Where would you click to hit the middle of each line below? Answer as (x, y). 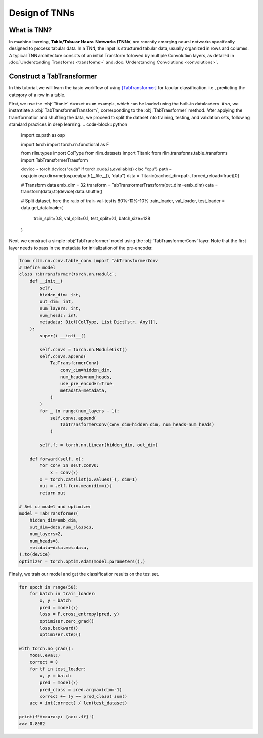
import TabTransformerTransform (55, 160)
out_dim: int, (56, 301)
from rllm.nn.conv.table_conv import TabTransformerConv (89, 261)
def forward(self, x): (56, 459)
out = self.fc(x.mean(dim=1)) (76, 486)
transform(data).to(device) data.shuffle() (62, 192)
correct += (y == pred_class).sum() (84, 696)
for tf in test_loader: (58, 669)
